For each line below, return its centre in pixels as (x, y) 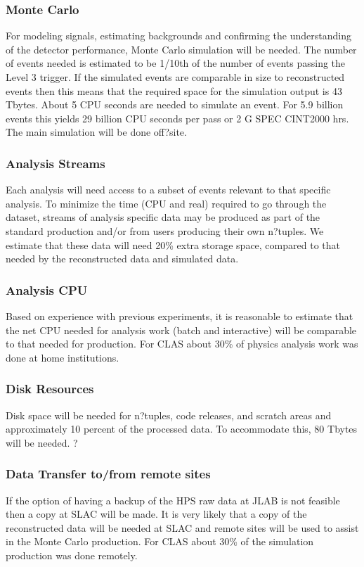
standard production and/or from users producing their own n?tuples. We (165, 230)
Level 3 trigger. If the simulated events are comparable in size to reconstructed (175, 77)
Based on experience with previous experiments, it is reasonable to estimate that (180, 316)
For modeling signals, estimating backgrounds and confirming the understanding (178, 36)
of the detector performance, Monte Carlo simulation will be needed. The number (181, 49)
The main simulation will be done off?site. (96, 132)
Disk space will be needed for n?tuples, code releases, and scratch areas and (169, 415)
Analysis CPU (47, 289)
